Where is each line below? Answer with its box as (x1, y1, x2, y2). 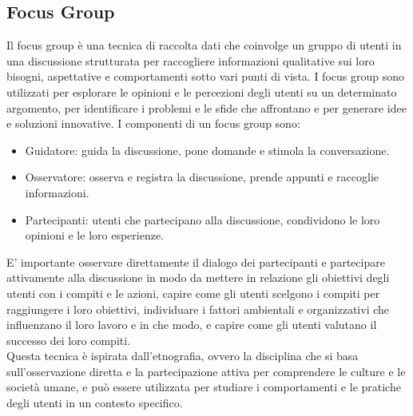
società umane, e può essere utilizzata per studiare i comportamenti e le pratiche (6, 378, 401, 395)
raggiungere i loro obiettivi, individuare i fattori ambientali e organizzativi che (6, 300, 390, 317)
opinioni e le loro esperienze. (25, 227, 165, 244)
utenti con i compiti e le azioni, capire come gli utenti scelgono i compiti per (6, 284, 380, 301)
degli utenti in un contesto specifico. (6, 394, 183, 411)
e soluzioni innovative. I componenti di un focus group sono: (6, 115, 300, 132)
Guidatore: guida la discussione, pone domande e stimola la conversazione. (25, 141, 390, 158)
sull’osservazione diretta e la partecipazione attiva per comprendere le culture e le (6, 363, 406, 379)
